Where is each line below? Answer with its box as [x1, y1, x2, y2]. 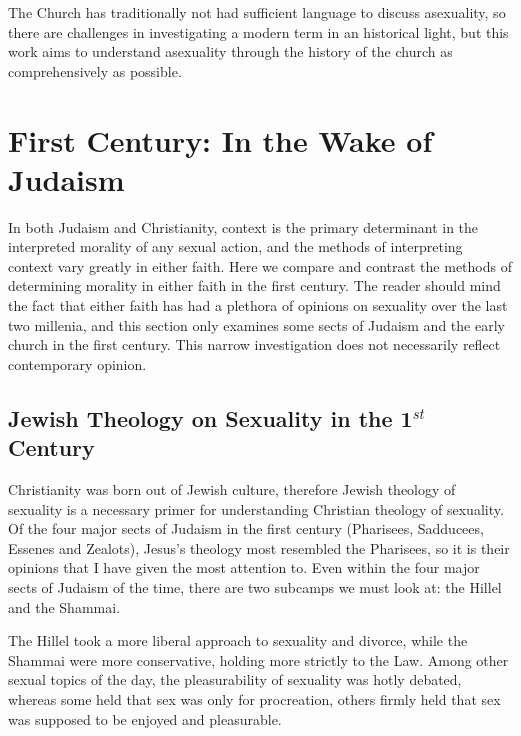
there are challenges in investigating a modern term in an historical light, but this [8, 21, 509, 42]
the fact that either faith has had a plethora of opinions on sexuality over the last [8, 295, 508, 316]
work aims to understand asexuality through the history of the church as [8, 41, 453, 62]
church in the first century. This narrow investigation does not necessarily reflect [8, 334, 501, 355]
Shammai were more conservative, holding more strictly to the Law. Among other [8, 649, 509, 670]
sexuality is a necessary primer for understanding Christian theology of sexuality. [8, 498, 504, 519]
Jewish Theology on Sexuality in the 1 [8, 402, 413, 433]
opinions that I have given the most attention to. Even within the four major [8, 557, 480, 578]
